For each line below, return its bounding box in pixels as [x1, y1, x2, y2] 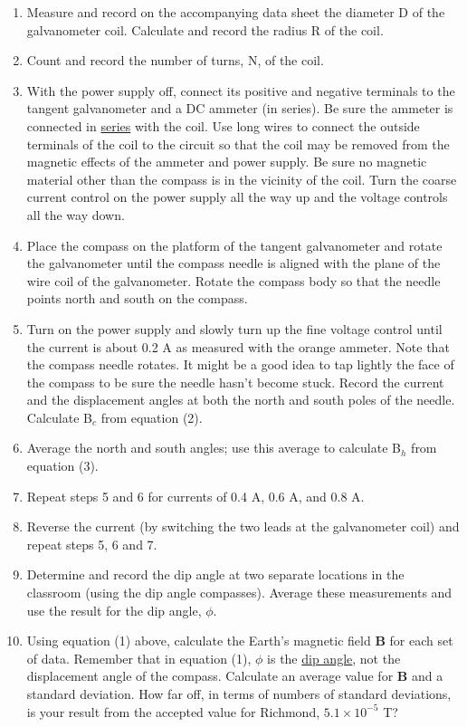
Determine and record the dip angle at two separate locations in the [26, 565, 405, 584]
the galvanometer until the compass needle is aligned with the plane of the [26, 253, 441, 273]
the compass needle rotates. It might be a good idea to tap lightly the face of [26, 355, 454, 374]
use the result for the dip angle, [26, 600, 202, 619]
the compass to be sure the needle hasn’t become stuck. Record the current [26, 372, 444, 391]
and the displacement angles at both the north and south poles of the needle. [26, 390, 455, 409]
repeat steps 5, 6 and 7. [26, 534, 157, 553]
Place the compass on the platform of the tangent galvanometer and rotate [26, 235, 443, 254]
